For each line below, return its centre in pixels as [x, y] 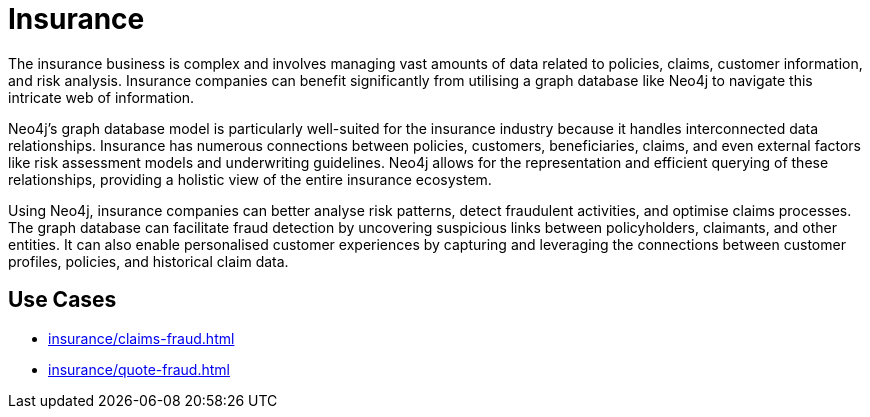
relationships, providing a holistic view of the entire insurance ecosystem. [250, 179]
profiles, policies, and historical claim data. [148, 261]
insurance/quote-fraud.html [139, 369]
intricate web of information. [101, 97]
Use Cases [62, 300]
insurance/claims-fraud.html [141, 338]
